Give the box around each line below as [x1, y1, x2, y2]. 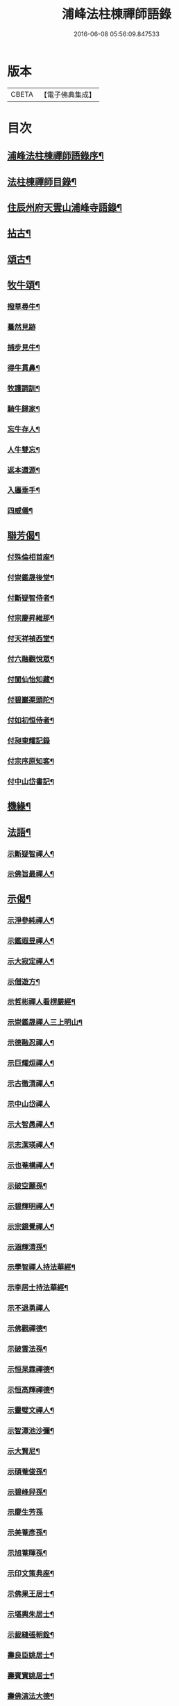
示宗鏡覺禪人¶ [7, 1222, 54, 1231]
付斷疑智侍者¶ [7, 593, 54, 603]
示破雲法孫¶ [7, 1344, 47, 1354]
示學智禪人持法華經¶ [7, 1263, 76, 1272]
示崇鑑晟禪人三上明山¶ [7, 1018, 83, 1027]
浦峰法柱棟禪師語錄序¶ [7, 150, 104, 162]
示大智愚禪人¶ [7, 1119, 54, 1129]
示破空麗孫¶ [7, 1180, 47, 1190]
